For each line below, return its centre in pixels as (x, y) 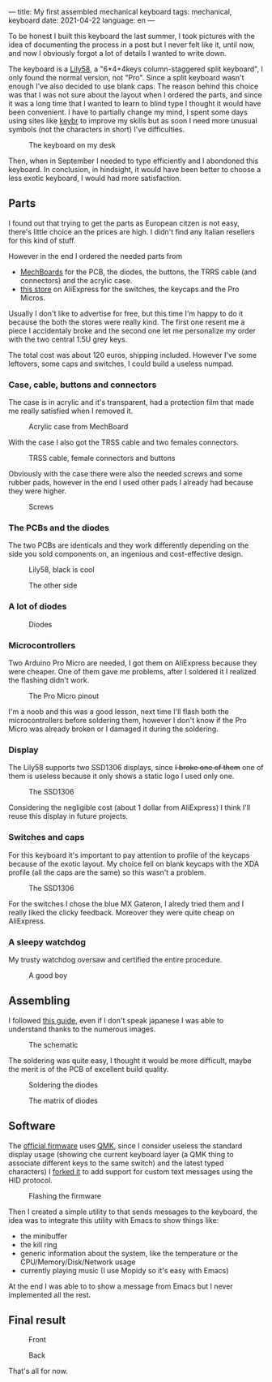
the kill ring (39, 1244)
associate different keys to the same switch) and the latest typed (116, 1163)
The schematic (53, 1044)
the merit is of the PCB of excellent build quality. (89, 1069)
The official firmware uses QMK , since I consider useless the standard (125, 1145)
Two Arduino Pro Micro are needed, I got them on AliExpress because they (133, 663)
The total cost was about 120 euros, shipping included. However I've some (133, 355)
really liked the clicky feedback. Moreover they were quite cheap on (121, 912)
